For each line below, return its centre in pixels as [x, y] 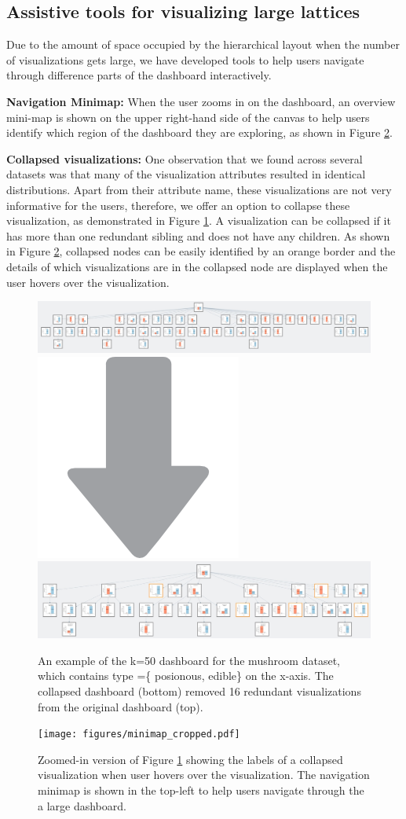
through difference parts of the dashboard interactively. [139, 75]
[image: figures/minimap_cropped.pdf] [139, 735]
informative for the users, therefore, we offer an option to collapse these [178, 205]
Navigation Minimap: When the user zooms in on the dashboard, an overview [201, 101]
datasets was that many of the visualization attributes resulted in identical [186, 174]
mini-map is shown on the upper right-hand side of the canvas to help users [188, 117]
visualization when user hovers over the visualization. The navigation [204, 775]
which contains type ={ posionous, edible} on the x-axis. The [186, 676]
